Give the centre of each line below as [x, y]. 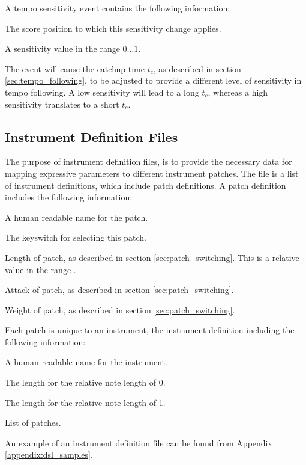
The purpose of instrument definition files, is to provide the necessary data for [148, 162]
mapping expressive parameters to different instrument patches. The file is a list [152, 173]
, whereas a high [238, 92]
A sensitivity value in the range [62, 48]
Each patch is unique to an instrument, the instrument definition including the [150, 330]
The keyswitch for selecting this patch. [76, 237]
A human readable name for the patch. [76, 217]
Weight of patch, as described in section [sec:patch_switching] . [120, 309]
